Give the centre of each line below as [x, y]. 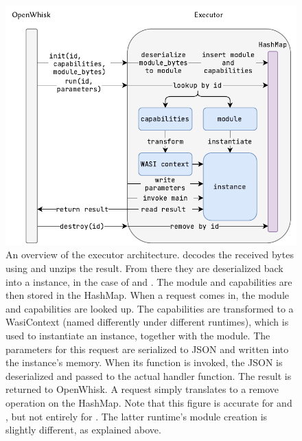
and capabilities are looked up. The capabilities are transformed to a [150, 308]
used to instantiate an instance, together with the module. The [138, 335]
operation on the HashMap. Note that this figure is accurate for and [149, 402]
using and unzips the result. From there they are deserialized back [144, 268]
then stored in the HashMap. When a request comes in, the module [147, 295]
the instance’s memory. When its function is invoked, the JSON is [144, 362]
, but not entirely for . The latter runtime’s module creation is [137, 416]
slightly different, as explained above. [83, 430]
